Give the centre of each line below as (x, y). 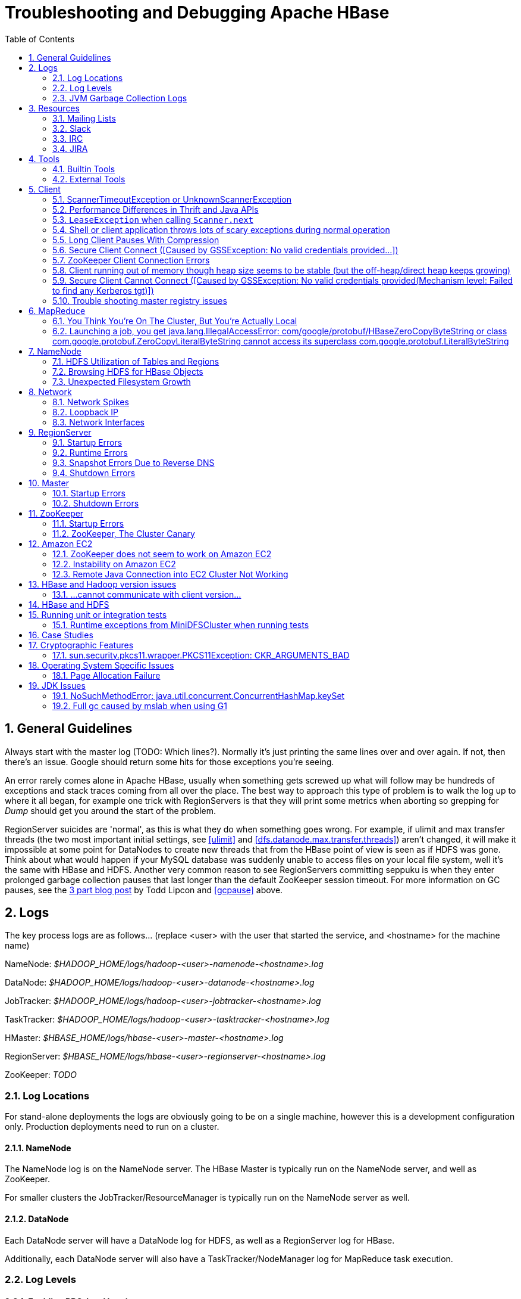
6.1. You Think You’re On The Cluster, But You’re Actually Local (175, 321)
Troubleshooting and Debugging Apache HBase (197, 13)
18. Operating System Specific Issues (101, 665)
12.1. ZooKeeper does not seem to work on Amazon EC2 (162, 554)
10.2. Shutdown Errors (96, 503)
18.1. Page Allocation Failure (106, 675)
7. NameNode (55, 351)
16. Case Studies (61, 635)
